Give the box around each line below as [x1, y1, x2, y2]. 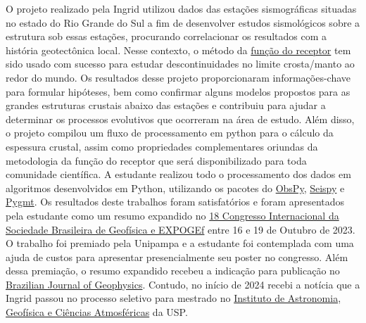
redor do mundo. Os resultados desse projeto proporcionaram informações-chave [6, 70, 351, 84]
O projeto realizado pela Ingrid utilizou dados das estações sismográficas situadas [6, 1, 357, 15]
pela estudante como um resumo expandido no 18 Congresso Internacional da [6, 208, 339, 222]
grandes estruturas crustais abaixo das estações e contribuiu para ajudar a [6, 98, 326, 113]
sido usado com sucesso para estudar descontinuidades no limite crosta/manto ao [6, 56, 355, 71]
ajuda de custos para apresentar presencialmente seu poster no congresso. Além [6, 249, 348, 264]
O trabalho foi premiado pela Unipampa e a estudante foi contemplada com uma [6, 236, 354, 251]
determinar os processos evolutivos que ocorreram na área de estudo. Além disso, [6, 111, 355, 126]
